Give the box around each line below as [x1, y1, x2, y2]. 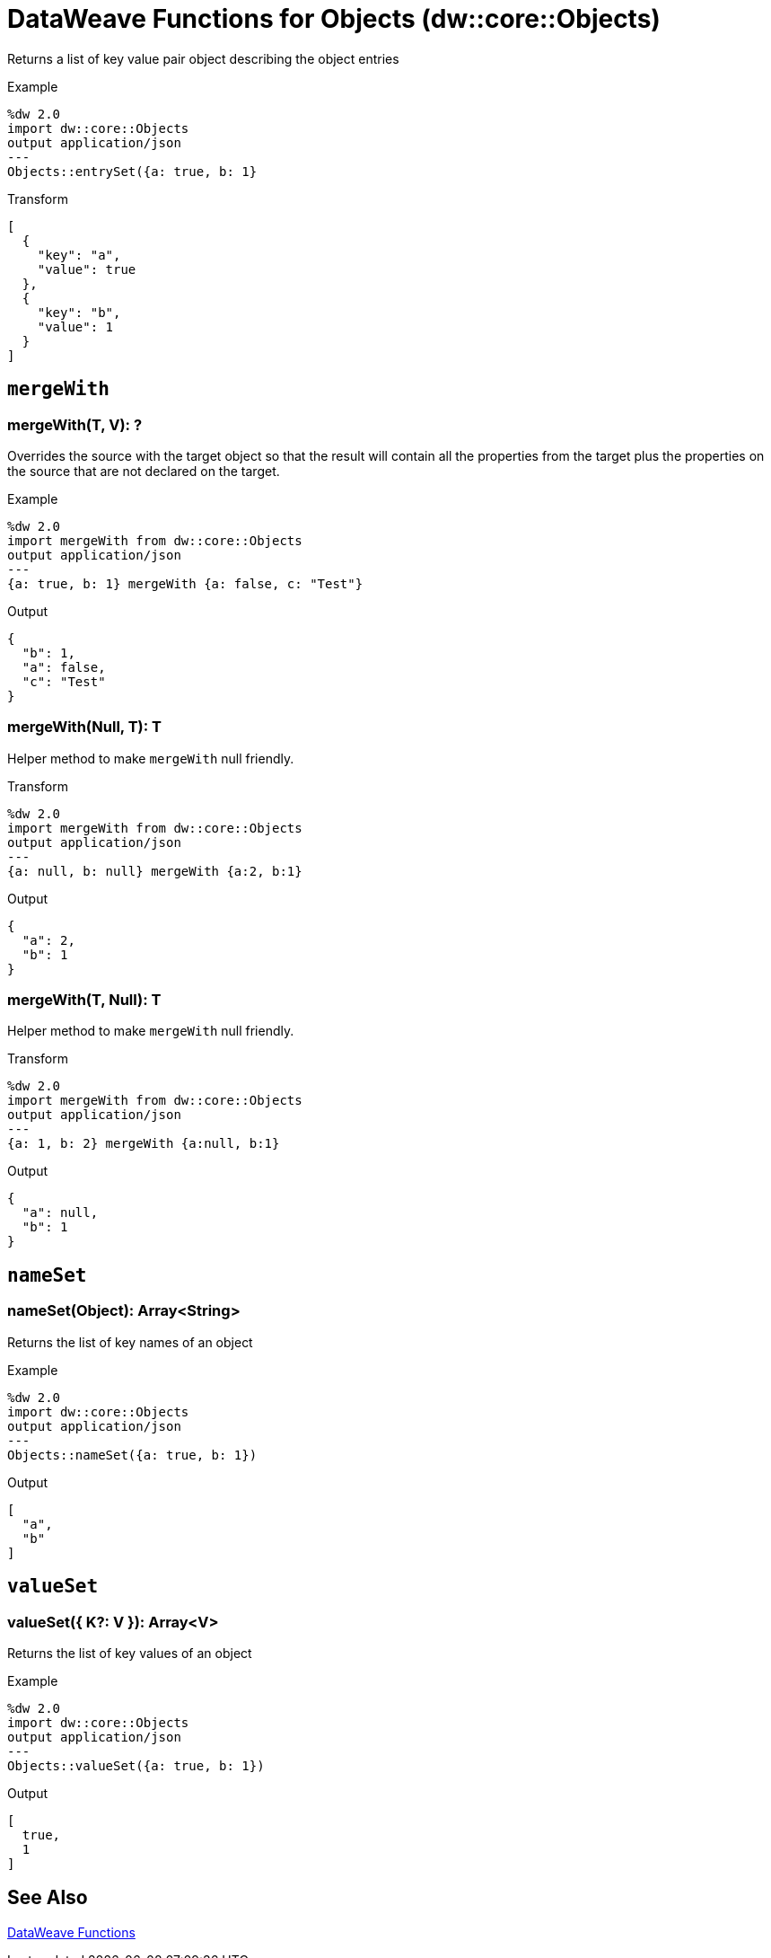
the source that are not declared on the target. [7, 463, 280, 479]
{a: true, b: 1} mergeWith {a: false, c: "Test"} [7, 576, 364, 591]
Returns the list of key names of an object [7, 1334, 253, 1350]
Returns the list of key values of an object [7, 1645, 252, 1661]
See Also [7, 1886, 88, 1909]
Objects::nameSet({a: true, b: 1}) [7, 1447, 258, 1462]
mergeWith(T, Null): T [7, 991, 162, 1010]
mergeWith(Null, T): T [7, 718, 162, 736]
